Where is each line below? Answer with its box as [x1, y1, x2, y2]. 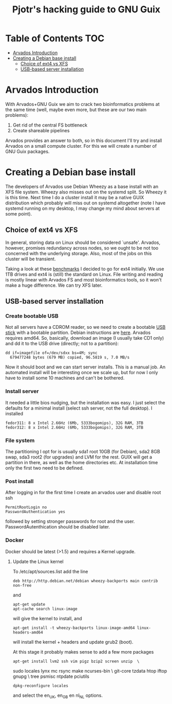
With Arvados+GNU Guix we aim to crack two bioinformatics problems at [5, 101, 160, 107]
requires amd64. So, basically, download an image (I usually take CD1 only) [5, 335, 164, 341]
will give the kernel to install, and [12, 615, 82, 621]
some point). [5, 210, 32, 217]
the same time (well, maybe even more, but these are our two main [5, 107, 147, 113]
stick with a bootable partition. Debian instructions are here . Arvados [5, 329, 151, 336]
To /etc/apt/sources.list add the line [12, 568, 88, 574]
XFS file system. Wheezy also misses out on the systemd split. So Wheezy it [5, 189, 167, 195]
